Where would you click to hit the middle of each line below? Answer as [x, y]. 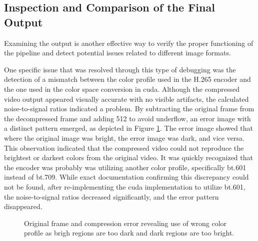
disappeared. [23, 206]
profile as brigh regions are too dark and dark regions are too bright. [129, 233]
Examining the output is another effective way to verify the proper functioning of [129, 43]
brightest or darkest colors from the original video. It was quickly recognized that [128, 157]
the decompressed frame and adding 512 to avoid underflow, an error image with [127, 118]
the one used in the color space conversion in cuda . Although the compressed [122, 89]
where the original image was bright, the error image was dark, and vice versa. [124, 137]
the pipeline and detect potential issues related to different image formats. [117, 53]
